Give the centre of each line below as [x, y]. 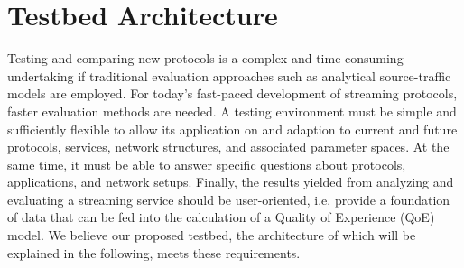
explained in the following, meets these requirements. [154, 252]
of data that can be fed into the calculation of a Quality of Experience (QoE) [221, 217]
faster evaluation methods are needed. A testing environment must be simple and [232, 111]
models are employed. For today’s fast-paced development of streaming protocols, [232, 93]
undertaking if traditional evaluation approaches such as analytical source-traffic [229, 75]
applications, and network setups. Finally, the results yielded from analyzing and [231, 182]
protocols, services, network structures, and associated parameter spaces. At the [228, 147]
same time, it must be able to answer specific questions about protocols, [207, 164]
